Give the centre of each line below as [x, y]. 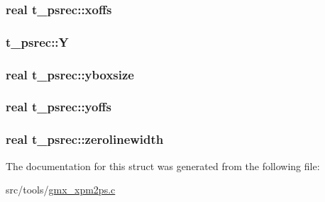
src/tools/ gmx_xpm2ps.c [61, 190]
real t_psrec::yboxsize [70, 74]
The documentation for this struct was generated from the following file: [163, 165]
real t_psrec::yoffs [59, 107]
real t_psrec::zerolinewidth [85, 139]
